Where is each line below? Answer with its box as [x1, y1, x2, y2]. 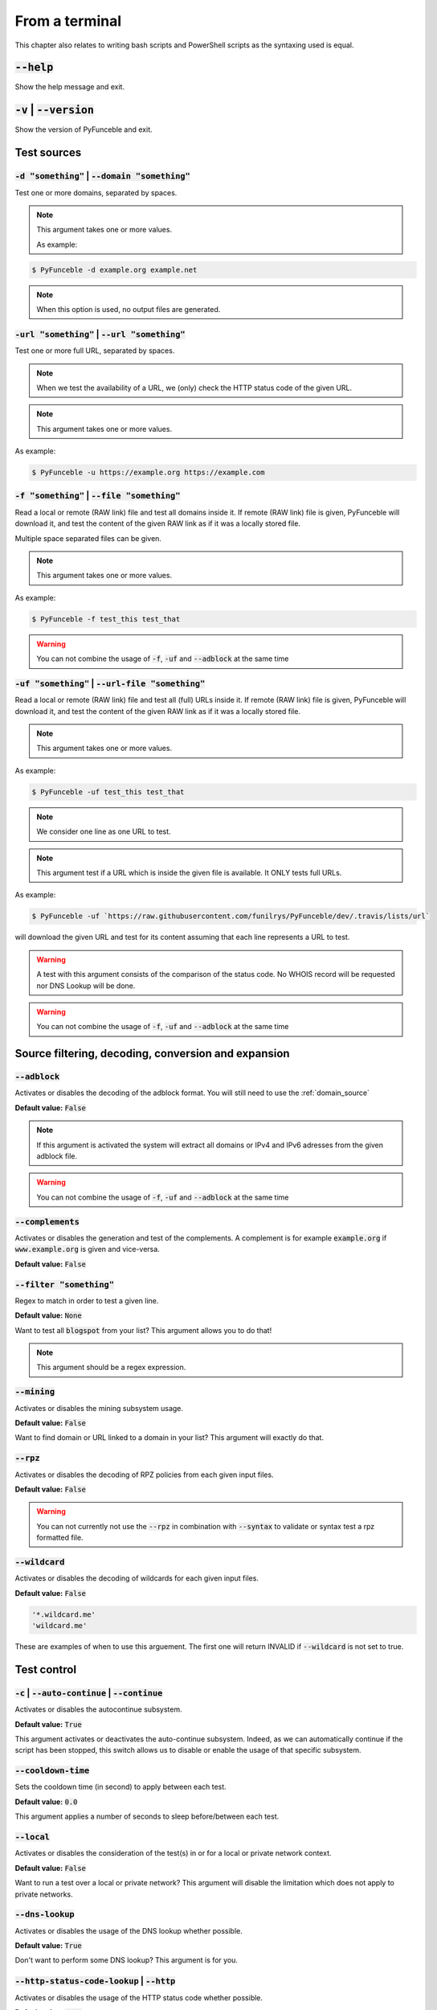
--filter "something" [14, 1279, 114, 1290]
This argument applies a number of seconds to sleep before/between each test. [14, 1811, 280, 1821]
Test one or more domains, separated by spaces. [14, 187, 178, 197]
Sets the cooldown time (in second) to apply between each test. [14, 1782, 227, 1792]
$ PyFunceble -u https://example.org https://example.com [31, 468, 265, 478]
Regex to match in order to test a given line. [14, 1295, 159, 1306]
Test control [14, 1663, 76, 1676]
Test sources [14, 146, 82, 160]
